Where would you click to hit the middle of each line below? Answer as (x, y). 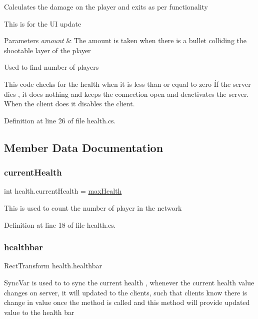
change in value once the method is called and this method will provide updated (127, 302)
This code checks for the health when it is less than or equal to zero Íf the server (127, 84)
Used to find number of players (51, 67)
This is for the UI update (43, 23)
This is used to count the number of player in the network (93, 207)
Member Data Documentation (84, 147)
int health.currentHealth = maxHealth (63, 191)
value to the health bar (39, 312)
